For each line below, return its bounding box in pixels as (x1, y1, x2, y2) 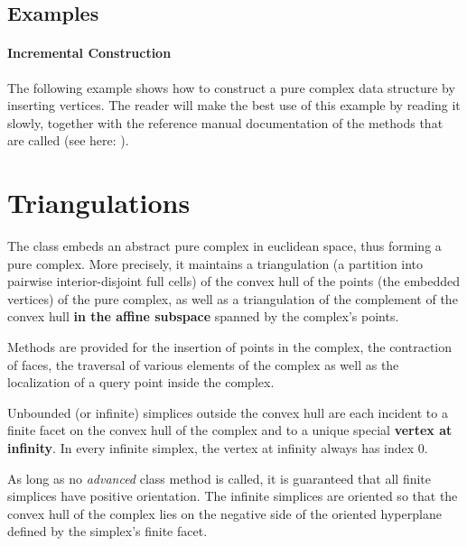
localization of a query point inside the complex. (7, 373, 275, 392)
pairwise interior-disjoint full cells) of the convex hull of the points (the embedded (7, 272, 460, 291)
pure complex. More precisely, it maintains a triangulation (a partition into (7, 254, 424, 273)
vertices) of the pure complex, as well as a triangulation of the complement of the (7, 289, 458, 308)
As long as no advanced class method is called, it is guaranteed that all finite (7, 468, 432, 487)
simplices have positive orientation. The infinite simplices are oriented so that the (7, 486, 458, 505)
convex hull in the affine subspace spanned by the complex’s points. (7, 307, 399, 326)
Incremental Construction (7, 43, 172, 62)
